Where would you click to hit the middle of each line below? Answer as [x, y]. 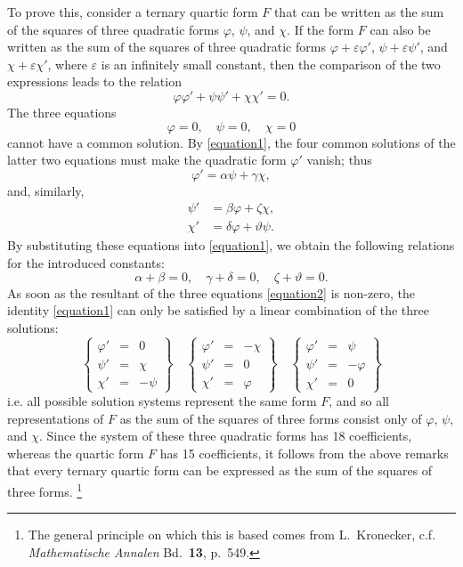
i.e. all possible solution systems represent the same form [162, 400]
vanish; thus [339, 160]
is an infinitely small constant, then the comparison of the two [271, 64]
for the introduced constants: [86, 263]
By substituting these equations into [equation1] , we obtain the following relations [231, 245]
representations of [56, 418]
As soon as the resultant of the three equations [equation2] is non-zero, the [211, 292]
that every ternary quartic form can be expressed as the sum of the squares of [220, 470]
